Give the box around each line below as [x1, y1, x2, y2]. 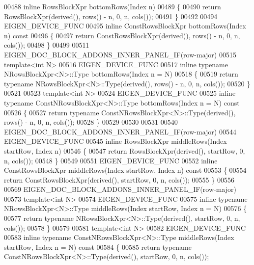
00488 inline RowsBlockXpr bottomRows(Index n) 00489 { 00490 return [4, 1, 221, 11]
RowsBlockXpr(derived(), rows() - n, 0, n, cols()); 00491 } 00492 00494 [4, 11, 218, 21]
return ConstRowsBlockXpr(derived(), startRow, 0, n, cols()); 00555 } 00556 [4, 174, 234, 185]
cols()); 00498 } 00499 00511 [4, 40, 89, 50]
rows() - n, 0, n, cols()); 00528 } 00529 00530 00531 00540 [4, 117, 178, 127]
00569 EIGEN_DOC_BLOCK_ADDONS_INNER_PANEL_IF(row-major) [4, 184, 236, 194]
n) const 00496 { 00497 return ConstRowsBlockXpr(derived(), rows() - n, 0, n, [4, 30, 240, 40]
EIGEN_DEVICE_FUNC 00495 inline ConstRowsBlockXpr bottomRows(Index [4, 21, 246, 31]
